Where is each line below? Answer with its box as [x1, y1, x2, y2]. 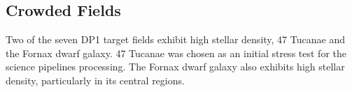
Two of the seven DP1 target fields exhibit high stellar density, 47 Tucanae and [6, 32, 345, 47]
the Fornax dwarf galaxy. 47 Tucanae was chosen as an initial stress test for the [6, 45, 346, 60]
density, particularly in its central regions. [6, 72, 185, 87]
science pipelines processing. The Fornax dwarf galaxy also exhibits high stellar [6, 59, 345, 74]
